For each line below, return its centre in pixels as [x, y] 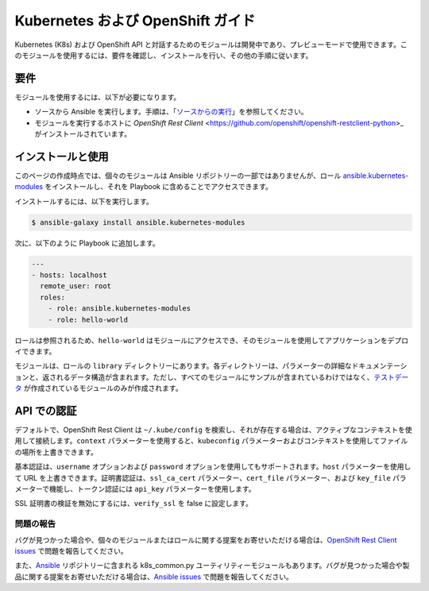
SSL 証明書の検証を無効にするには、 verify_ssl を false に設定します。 [134, 504]
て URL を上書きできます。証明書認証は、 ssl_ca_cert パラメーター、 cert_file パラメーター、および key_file [203, 477]
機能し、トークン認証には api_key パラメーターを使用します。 [152, 489]
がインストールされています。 [83, 134]
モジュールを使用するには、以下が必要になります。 [98, 97]
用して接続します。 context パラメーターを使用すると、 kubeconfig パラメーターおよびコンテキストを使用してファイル [211, 441]
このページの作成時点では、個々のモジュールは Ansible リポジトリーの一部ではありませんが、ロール [178, 176]
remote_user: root [75, 286]
